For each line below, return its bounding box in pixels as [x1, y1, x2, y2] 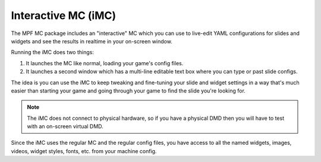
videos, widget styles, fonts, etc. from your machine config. [11, 147, 157, 154]
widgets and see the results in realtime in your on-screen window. [11, 37, 172, 45]
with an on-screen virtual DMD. [27, 123, 103, 130]
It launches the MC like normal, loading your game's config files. [26, 59, 184, 66]
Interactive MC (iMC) [11, 9, 117, 22]
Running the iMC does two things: [11, 49, 95, 56]
